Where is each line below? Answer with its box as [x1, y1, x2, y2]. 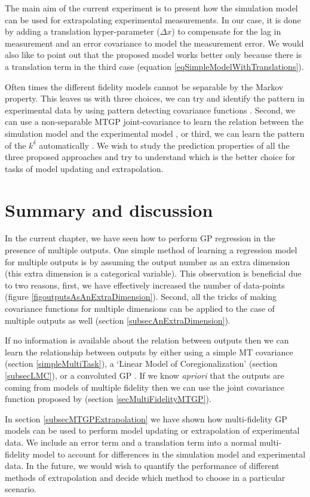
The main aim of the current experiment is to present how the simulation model [5, 2, 298, 14]
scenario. [5, 483, 37, 495]
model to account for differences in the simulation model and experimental [32, 447, 306, 460]
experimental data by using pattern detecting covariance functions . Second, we [5, 103, 295, 116]
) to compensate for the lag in [171, 25, 281, 38]
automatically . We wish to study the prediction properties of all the [39, 139, 290, 151]
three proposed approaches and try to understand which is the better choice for [5, 151, 296, 163]
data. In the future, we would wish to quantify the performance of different [5, 459, 280, 472]
